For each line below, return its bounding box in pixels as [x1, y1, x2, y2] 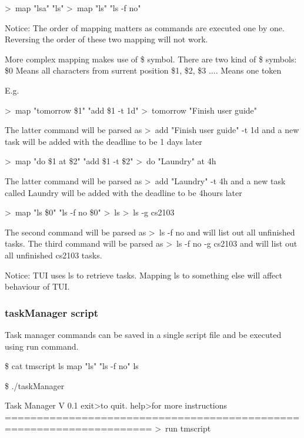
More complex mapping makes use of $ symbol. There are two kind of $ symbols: [5, 52, 297, 65]
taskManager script [5, 305, 98, 320]
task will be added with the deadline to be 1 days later [5, 135, 202, 147]
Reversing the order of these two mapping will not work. [5, 33, 208, 45]
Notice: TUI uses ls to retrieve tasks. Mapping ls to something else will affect [5, 268, 282, 281]
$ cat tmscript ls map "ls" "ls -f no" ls [5, 360, 139, 372]
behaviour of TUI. [5, 280, 70, 293]
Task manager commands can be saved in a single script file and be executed [5, 328, 282, 340]
